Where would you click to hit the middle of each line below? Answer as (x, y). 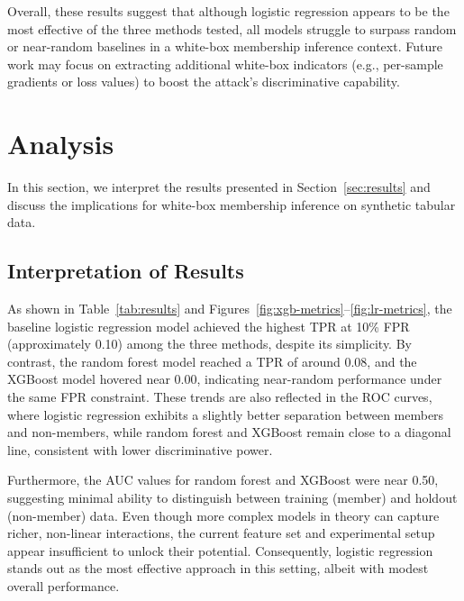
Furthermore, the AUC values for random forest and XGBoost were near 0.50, (223, 480)
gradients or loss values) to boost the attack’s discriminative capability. (204, 82)
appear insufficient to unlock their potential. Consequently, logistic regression (220, 550)
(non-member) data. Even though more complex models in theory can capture (223, 515)
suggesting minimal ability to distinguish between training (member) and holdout (232, 498)
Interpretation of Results (126, 271)
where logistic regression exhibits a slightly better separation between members (226, 414)
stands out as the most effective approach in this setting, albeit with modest (218, 568)
